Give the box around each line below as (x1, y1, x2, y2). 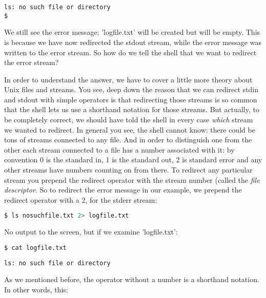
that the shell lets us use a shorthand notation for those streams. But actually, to (4, 104, 259, 115)
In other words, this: (4, 284, 68, 294)
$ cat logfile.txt (4, 244, 67, 251)
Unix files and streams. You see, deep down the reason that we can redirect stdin (4, 84, 259, 95)
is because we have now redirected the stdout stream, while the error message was (4, 36, 261, 47)
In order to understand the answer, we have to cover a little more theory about (4, 74, 253, 84)
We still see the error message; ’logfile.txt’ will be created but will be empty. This (4, 27, 260, 37)
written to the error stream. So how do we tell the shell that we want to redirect (4, 47, 257, 57)
